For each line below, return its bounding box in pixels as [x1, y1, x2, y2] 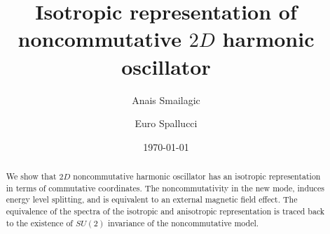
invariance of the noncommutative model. [108, 217, 259, 228]
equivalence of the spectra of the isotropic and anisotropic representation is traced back [6, 205, 325, 217]
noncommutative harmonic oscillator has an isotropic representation [73, 170, 321, 182]
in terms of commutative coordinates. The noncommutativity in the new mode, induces [6, 182, 324, 193]
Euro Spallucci [135, 116, 198, 131]
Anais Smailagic [132, 92, 200, 107]
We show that [6, 170, 57, 182]
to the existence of [6, 217, 73, 228]
